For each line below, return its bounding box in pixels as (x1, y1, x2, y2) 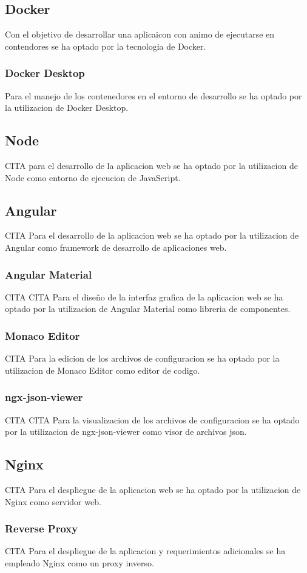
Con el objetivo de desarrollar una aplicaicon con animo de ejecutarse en (5, 28, 275, 41)
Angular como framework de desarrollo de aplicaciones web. (5, 240, 227, 253)
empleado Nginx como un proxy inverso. (5, 557, 154, 569)
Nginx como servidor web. (5, 495, 101, 508)
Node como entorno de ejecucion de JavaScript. (5, 171, 181, 184)
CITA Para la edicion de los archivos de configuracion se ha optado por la (5, 352, 280, 365)
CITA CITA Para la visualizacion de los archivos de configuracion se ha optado (5, 413, 300, 426)
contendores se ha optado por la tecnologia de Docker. (5, 39, 206, 52)
